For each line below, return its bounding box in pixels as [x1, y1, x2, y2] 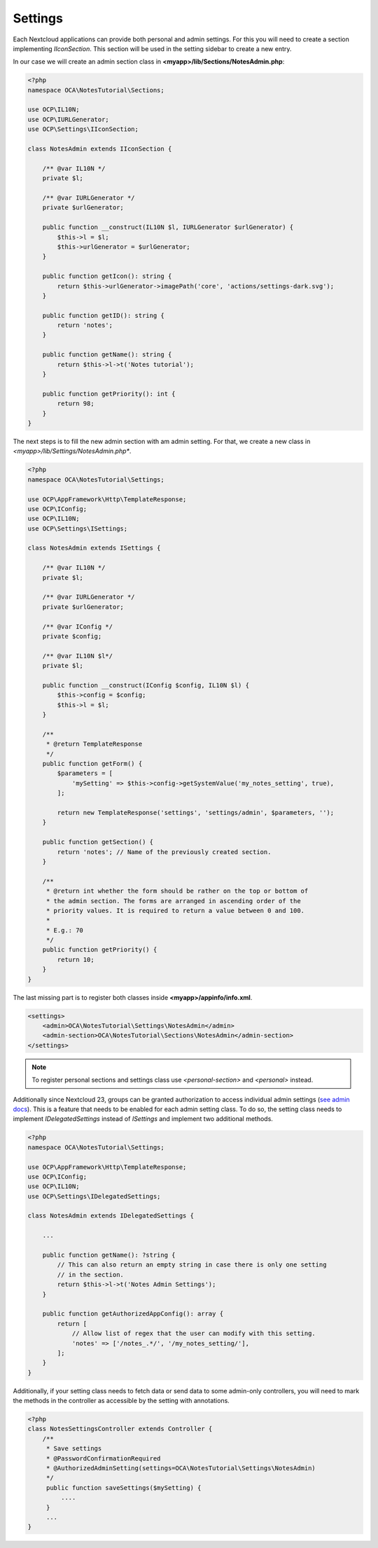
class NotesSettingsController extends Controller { [27, 1425, 213, 1433]
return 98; [57, 400, 94, 407]
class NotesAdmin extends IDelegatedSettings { [27, 1212, 194, 1220]
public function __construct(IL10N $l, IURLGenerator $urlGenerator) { [42, 223, 294, 231]
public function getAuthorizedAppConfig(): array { [42, 1310, 224, 1318]
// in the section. [57, 1271, 124, 1278]
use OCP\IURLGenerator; [27, 116, 110, 123]
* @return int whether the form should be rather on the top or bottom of [45, 887, 309, 895]
